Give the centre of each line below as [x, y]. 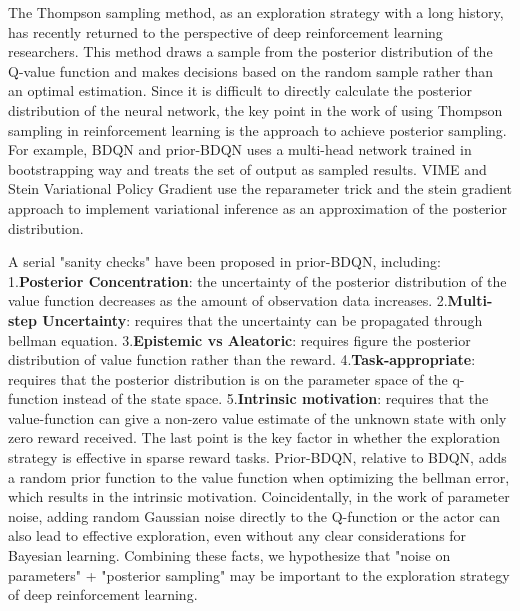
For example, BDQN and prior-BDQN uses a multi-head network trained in [240, 149]
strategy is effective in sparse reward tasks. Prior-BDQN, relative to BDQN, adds [257, 457]
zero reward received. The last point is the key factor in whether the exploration [254, 437]
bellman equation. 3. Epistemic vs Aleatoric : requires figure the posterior [239, 339]
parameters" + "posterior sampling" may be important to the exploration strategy [259, 574]
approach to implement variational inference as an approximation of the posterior [257, 207]
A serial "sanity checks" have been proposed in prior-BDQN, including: [224, 261]
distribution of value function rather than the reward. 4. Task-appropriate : [242, 359]
